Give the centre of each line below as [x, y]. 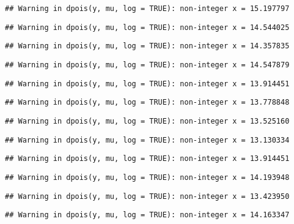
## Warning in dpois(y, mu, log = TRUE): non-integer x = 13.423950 [147, 196]
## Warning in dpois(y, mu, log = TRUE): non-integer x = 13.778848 [147, 103]
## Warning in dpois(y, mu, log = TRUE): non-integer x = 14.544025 [147, 27]
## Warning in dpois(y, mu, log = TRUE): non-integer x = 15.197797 [147, 9]
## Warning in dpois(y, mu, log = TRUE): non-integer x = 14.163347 [147, 215]
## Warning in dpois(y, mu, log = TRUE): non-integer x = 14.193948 [147, 177]
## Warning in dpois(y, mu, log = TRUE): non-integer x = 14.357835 [147, 46]
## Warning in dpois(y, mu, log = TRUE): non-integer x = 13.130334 [147, 140]
